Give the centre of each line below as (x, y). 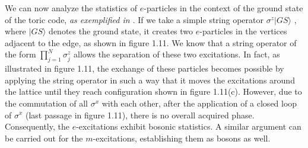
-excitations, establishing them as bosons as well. (182, 138)
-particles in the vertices (243, 31)
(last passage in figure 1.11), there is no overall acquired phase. (140, 115)
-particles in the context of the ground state (223, 8)
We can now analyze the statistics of (71, 8)
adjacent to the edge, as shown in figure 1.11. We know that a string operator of (151, 42)
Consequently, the (37, 126)
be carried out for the (44, 138)
